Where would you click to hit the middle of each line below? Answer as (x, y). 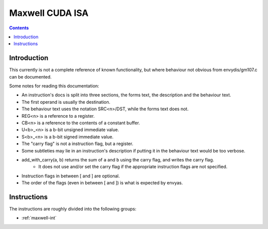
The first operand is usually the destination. (66, 102)
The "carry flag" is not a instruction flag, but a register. (77, 144)
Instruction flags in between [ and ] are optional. (71, 176)
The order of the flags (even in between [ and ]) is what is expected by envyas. (102, 183)
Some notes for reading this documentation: (54, 86)
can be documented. (31, 76)
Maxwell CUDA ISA (49, 13)
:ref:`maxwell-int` (39, 218)
